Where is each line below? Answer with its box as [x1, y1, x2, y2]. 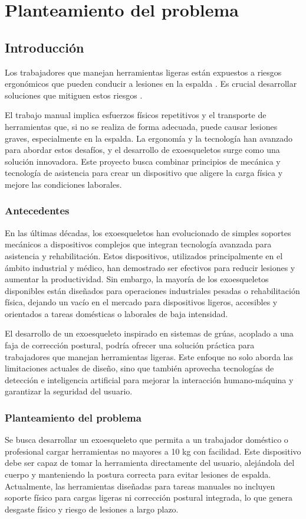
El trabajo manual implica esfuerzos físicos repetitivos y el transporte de [5, 109, 266, 121]
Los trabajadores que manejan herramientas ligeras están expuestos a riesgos [5, 66, 282, 78]
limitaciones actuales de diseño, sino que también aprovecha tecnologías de [5, 362, 274, 374]
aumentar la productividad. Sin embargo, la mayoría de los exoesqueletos [5, 273, 269, 285]
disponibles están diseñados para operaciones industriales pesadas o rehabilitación [5, 284, 300, 296]
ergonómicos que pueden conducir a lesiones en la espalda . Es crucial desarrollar [5, 77, 297, 90]
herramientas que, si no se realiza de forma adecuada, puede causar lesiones [5, 120, 278, 132]
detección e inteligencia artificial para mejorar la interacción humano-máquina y [5, 373, 294, 386]
